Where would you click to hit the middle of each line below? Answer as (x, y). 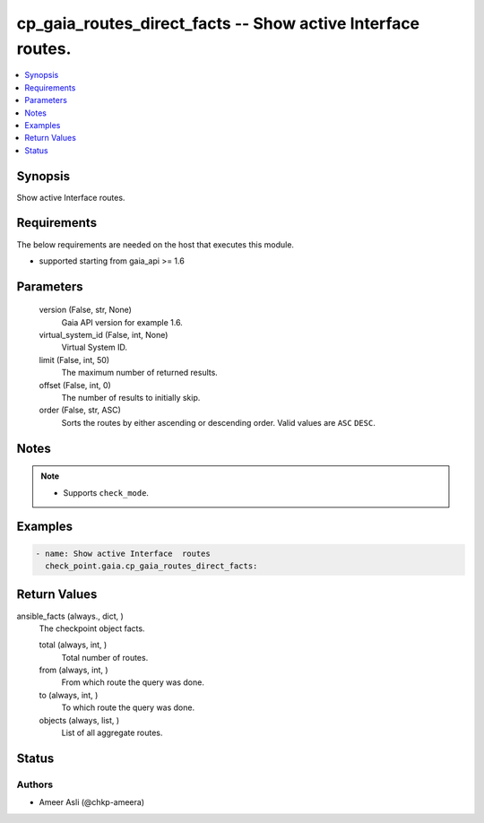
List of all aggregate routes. (112, 733)
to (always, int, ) (69, 695)
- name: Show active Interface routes (123, 553)
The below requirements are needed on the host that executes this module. (156, 244)
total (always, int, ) (73, 645)
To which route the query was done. (128, 707)
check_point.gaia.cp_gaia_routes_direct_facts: (151, 566)
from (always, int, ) (73, 670)
